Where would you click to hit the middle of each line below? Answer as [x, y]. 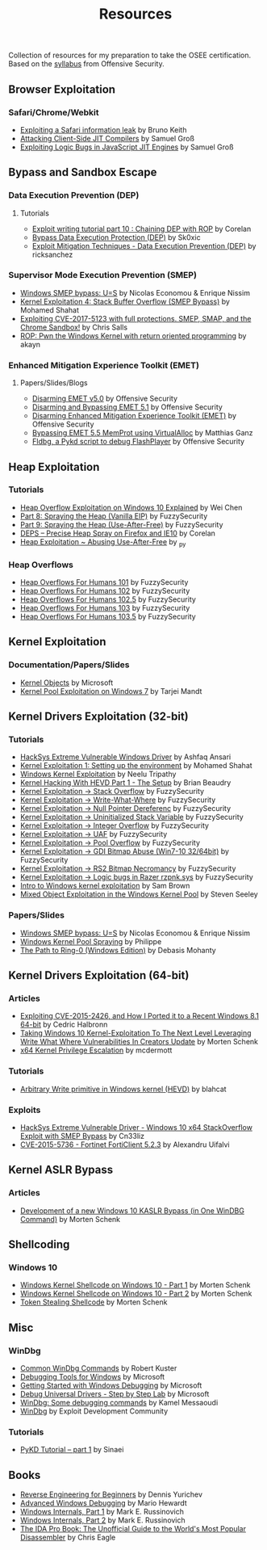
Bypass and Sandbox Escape [83, 172]
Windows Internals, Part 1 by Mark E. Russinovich [102, 1512]
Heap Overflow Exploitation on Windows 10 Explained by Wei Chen [131, 507]
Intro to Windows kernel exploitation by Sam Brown [105, 886]
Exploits [25, 1110]
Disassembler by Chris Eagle [68, 1537]
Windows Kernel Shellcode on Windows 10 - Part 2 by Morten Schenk [136, 1294]
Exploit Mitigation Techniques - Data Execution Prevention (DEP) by [144, 246]
